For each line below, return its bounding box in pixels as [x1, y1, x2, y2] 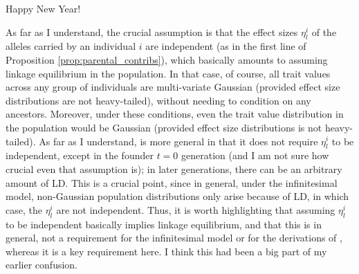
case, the [6, 202, 42, 217]
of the [311, 24, 337, 39]
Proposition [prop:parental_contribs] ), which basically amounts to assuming [6, 52, 328, 66]
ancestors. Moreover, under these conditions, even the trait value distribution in [6, 107, 344, 121]
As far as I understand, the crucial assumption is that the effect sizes [6, 24, 298, 39]
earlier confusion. [6, 257, 78, 272]
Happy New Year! [6, 1, 81, 15]
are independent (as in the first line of [145, 39, 306, 53]
